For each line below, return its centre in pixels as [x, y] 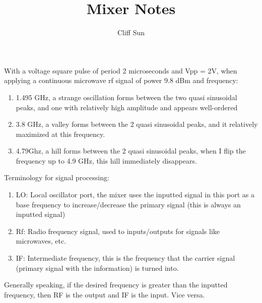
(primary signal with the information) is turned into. [97, 268]
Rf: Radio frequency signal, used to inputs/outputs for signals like [118, 231]
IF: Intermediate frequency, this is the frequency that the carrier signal [125, 258]
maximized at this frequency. [60, 134]
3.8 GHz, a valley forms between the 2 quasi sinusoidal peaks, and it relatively [137, 124]
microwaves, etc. [41, 241]
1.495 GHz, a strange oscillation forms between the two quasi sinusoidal [126, 97]
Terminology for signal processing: [57, 177]
